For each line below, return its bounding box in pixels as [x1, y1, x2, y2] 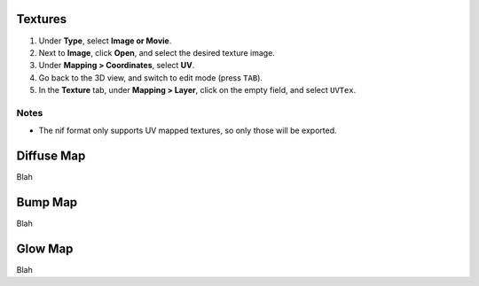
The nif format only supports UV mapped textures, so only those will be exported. [38, 125, 337, 136]
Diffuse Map [16, 149, 86, 164]
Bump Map [16, 195, 78, 210]
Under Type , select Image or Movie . [38, 35, 172, 46]
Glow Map [16, 241, 74, 256]
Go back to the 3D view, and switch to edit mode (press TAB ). [38, 72, 263, 83]
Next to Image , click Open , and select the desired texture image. [38, 47, 275, 58]
